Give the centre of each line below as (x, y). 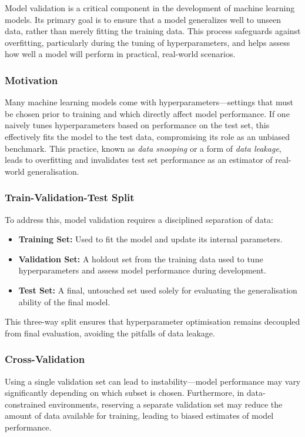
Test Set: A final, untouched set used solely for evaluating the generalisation (158, 290)
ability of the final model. (64, 301)
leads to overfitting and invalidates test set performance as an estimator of (139, 160)
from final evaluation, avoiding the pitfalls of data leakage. (110, 333)
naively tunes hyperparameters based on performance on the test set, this (137, 125)
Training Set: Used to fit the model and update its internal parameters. (150, 239)
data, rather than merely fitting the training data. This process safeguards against (153, 31)
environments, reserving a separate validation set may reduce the (165, 404)
